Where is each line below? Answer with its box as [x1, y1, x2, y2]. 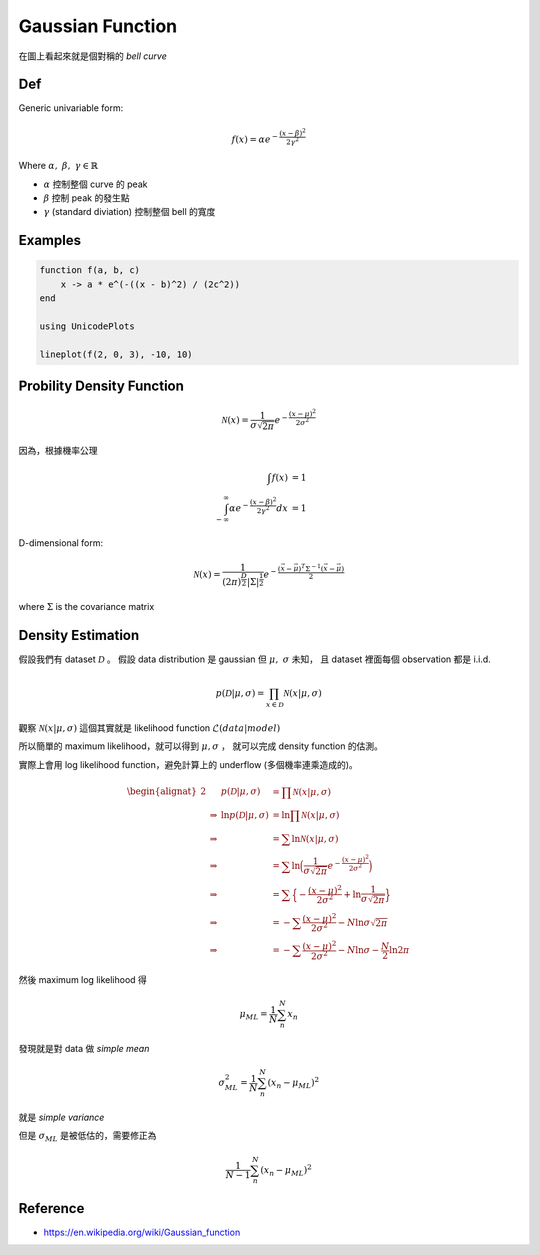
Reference [18, 1200, 85, 1217]
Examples [18, 232, 82, 249]
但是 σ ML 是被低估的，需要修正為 [18, 1130, 157, 1144]
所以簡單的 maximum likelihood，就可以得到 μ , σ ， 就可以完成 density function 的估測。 [18, 740, 384, 752]
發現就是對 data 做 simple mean [18, 1043, 150, 1055]
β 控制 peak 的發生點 [43, 191, 130, 204]
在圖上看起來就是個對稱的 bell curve [18, 50, 167, 62]
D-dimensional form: [18, 536, 104, 549]
